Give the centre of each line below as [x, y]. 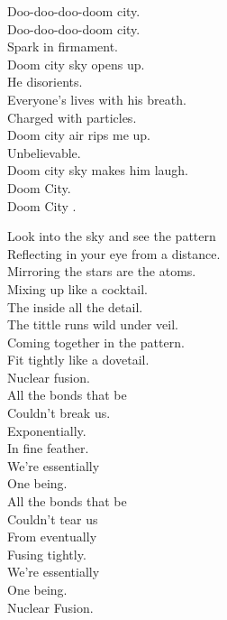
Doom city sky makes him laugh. [98, 170]
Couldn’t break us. [59, 413]
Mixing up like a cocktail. [77, 288]
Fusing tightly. [47, 554]
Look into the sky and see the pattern [112, 236]
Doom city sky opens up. [76, 64]
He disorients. [45, 82]
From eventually [52, 537]
